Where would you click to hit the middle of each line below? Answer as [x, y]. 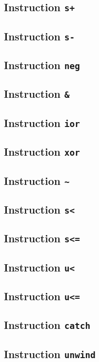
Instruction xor [42, 152]
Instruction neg [42, 65]
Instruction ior [42, 122]
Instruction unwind [50, 353]
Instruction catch [47, 325]
